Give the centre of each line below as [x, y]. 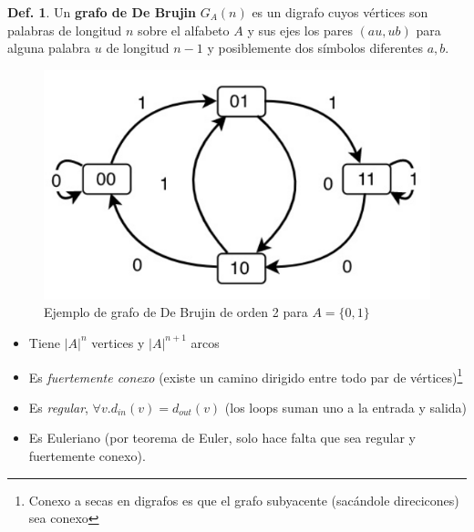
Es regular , [58, 407]
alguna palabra [49, 48]
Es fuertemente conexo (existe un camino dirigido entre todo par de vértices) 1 [246, 375]
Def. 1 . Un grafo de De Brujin [102, 12]
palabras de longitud [65, 30]
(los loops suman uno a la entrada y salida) [346, 407]
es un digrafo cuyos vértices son [340, 12]
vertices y [118, 342]
